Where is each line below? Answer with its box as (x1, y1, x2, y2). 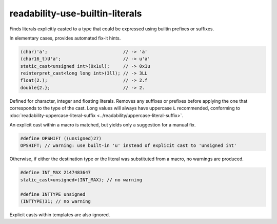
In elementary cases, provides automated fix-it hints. (9, 35, 121, 41)
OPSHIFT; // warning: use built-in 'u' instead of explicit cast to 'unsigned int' (20, 143, 237, 148)
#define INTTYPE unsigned (20, 191, 86, 197)
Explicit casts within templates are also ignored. (9, 211, 110, 218)
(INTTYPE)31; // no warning (20, 198, 91, 204)
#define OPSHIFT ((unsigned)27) (20, 136, 102, 141)
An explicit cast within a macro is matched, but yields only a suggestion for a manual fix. (9, 122, 196, 128)
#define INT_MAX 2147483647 (20, 170, 91, 176)
